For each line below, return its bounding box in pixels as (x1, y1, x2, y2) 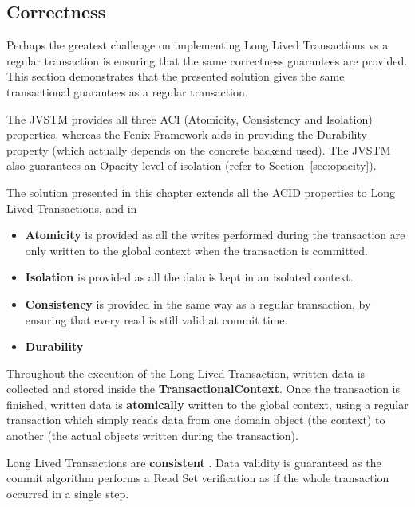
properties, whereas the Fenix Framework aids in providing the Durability (6, 126, 367, 143)
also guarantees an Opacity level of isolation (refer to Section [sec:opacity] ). (6, 157, 377, 174)
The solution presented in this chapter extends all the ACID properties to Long (6, 183, 396, 200)
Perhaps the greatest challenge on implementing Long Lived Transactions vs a (6, 37, 389, 53)
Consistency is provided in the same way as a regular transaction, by (25, 295, 371, 312)
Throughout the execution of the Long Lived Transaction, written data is (6, 364, 366, 381)
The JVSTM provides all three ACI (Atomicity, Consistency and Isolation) (6, 110, 373, 127)
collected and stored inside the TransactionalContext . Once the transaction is (6, 380, 401, 397)
